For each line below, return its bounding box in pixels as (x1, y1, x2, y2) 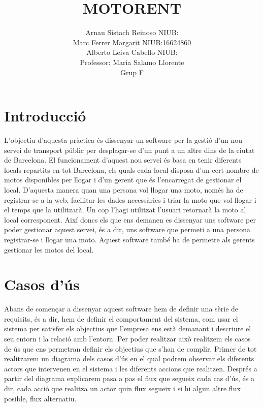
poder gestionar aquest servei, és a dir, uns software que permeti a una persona (4, 224, 250, 235)
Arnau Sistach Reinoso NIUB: (85, 27, 179, 38)
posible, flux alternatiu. (4, 393, 77, 403)
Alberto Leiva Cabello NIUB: (86, 47, 178, 57)
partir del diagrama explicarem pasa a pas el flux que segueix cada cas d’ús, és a (4, 373, 254, 384)
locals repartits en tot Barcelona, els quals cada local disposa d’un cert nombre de (4, 164, 259, 175)
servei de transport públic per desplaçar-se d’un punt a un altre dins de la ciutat (4, 144, 255, 155)
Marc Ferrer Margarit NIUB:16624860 (73, 37, 191, 47)
